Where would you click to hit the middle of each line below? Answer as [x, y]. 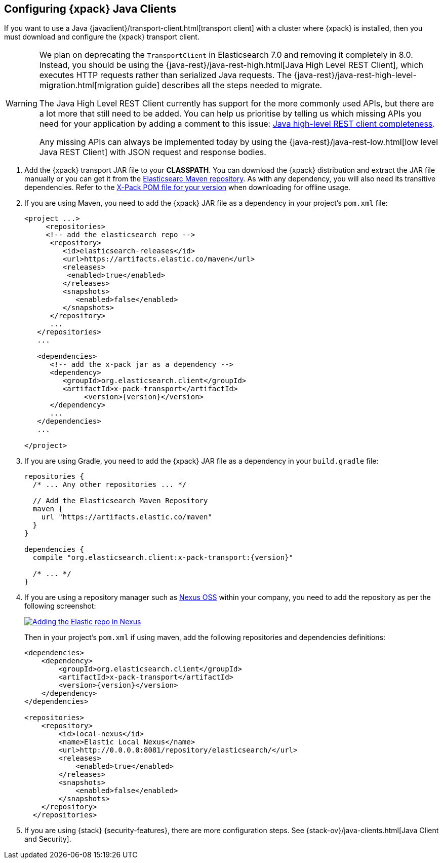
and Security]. [48, 839]
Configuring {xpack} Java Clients [90, 9]
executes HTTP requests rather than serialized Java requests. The [165, 75]
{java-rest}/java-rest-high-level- [355, 75]
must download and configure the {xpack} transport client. [102, 37]
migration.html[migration [86, 85]
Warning [22, 104]
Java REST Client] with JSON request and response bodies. [153, 152]
